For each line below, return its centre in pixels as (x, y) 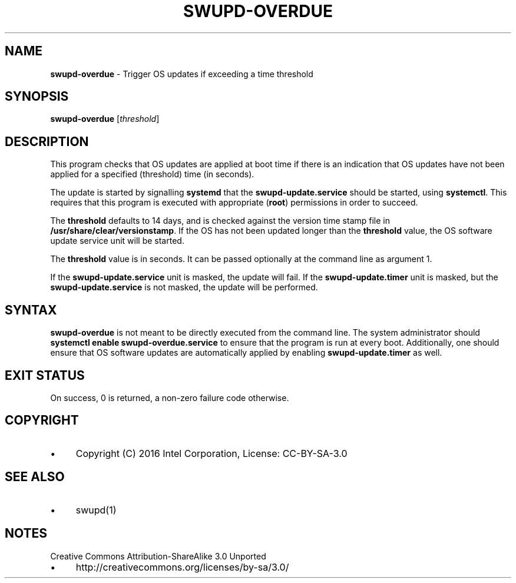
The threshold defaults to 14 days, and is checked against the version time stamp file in (220, 221)
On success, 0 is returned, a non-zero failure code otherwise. (170, 397)
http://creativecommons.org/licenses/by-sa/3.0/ (182, 567)
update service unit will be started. (117, 241)
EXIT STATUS (45, 375)
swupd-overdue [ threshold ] (105, 119)
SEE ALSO (35, 477)
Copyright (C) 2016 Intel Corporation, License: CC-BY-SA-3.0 (211, 453)
